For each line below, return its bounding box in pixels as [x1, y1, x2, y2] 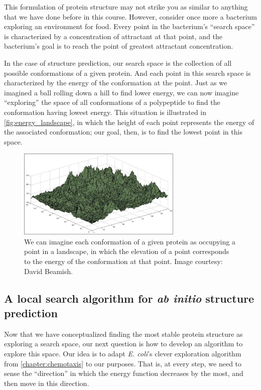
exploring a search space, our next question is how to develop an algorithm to [4, 338, 243, 349]
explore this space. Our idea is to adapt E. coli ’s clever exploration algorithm [4, 348, 241, 358]
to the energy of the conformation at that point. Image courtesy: [24, 255, 223, 266]
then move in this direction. [4, 377, 89, 388]
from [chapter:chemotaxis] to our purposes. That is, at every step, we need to [4, 358, 242, 368]
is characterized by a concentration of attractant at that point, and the [4, 31, 223, 41]
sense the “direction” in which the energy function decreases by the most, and [4, 368, 243, 378]
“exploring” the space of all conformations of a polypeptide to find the [4, 97, 220, 107]
